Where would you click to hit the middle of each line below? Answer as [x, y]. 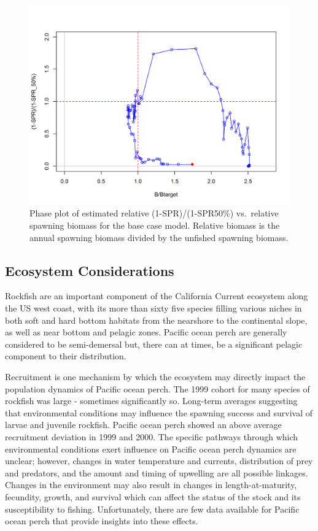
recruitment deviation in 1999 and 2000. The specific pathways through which [152, 436]
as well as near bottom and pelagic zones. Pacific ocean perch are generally [146, 332]
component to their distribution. [66, 356]
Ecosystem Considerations [90, 270]
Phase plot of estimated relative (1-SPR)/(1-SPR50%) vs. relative [154, 213]
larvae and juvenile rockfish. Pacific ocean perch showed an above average [143, 425]
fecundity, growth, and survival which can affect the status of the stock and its [153, 496]
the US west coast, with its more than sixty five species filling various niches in [153, 308]
